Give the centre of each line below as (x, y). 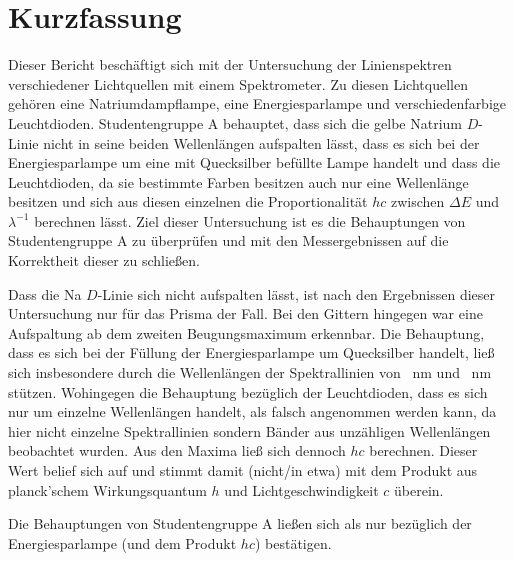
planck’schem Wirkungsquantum (107, 489)
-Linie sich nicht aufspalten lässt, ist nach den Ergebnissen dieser (296, 293)
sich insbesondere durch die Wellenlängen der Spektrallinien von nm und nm (250, 372)
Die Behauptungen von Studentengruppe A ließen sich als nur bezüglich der (240, 523)
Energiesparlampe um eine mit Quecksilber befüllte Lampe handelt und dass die (254, 162)
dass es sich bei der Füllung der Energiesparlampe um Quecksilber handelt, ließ (251, 352)
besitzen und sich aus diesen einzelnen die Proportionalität (188, 201)
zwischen (418, 201)
